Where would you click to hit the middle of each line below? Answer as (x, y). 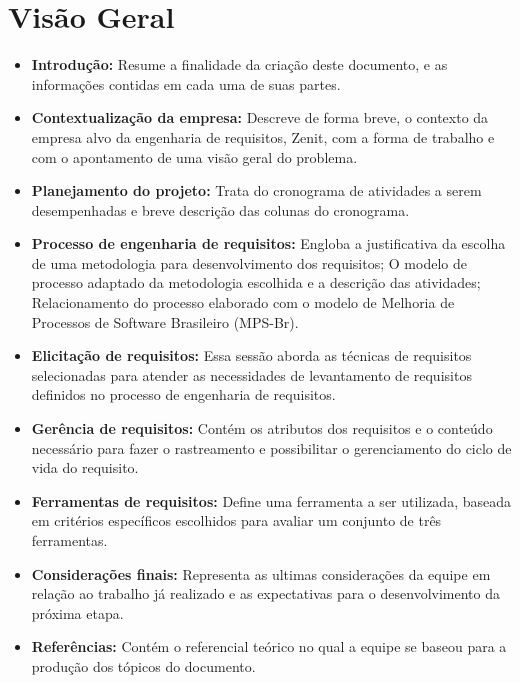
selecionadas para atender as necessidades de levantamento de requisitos (251, 374)
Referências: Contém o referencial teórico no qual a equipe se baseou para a (269, 646)
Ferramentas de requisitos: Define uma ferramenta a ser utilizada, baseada (271, 500)
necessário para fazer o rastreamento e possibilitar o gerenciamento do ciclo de (271, 447)
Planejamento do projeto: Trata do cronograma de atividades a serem (256, 190)
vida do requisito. (85, 467)
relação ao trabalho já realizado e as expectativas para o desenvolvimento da (265, 593)
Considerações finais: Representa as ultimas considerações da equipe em (261, 573)
